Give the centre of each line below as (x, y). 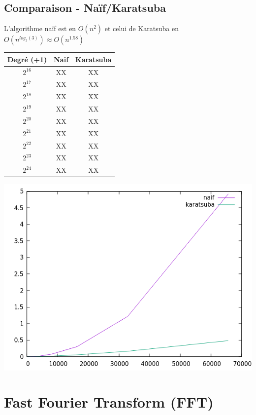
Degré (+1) (27, 59)
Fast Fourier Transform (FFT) (109, 402)
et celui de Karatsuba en (142, 28)
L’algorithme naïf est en (40, 28)
